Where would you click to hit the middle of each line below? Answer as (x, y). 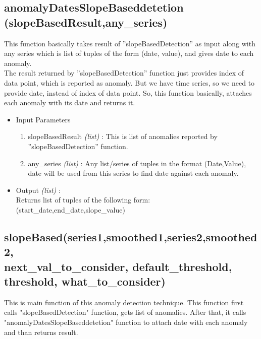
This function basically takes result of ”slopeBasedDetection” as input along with (130, 43)
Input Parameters (43, 119)
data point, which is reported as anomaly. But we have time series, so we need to (129, 82)
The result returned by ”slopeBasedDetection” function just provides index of (124, 73)
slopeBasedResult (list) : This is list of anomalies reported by (123, 136)
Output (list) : (38, 190)
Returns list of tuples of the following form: (83, 200)
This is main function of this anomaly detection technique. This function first (124, 302)
